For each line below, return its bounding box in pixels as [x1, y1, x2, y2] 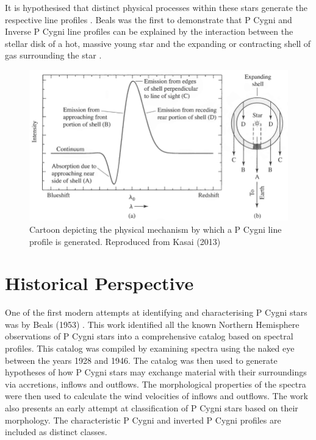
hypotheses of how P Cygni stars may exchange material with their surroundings [5, 366, 307, 378]
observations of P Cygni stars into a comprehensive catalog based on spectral [5, 330, 293, 342]
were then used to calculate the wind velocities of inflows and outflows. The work [5, 389, 308, 402]
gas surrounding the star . [5, 49, 102, 62]
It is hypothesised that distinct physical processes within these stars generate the [5, 1, 307, 13]
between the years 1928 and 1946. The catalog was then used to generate [5, 353, 278, 366]
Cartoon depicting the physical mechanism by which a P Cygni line [29, 222, 282, 235]
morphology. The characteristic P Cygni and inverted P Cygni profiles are [5, 413, 281, 426]
